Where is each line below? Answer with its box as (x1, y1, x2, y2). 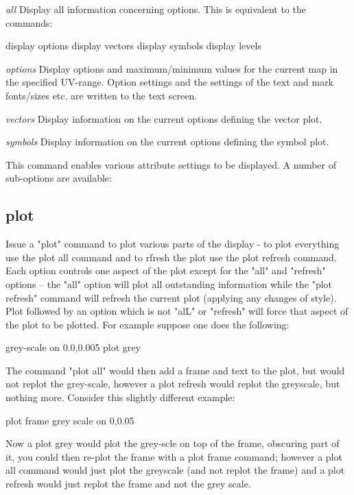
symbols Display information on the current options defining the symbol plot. (5, 134, 329, 149)
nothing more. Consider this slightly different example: (5, 390, 235, 405)
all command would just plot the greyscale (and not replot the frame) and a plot (5, 463, 345, 477)
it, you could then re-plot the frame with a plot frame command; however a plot (5, 449, 342, 463)
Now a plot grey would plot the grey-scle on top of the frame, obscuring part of (5, 436, 340, 450)
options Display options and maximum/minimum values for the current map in (5, 61, 338, 75)
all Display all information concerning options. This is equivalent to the (5, 2, 306, 16)
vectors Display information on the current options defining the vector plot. (5, 111, 322, 125)
